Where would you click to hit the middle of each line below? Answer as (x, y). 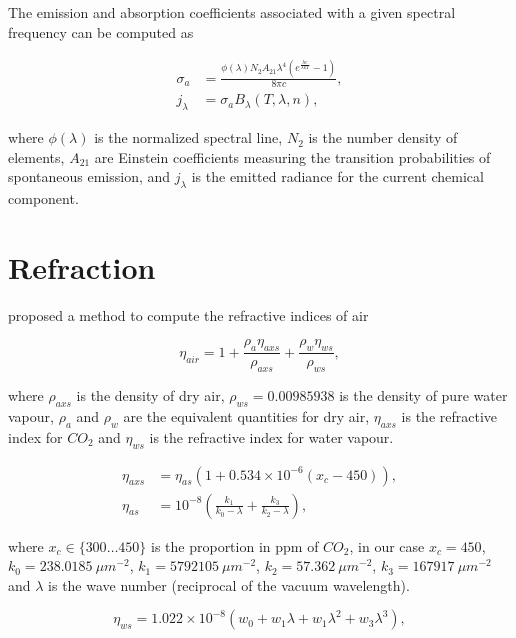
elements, (36, 156)
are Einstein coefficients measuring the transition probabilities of (292, 156)
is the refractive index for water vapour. (271, 436)
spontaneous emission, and (89, 176)
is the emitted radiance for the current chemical (337, 176)
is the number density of (383, 137)
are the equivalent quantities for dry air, (246, 415)
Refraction (82, 266)
